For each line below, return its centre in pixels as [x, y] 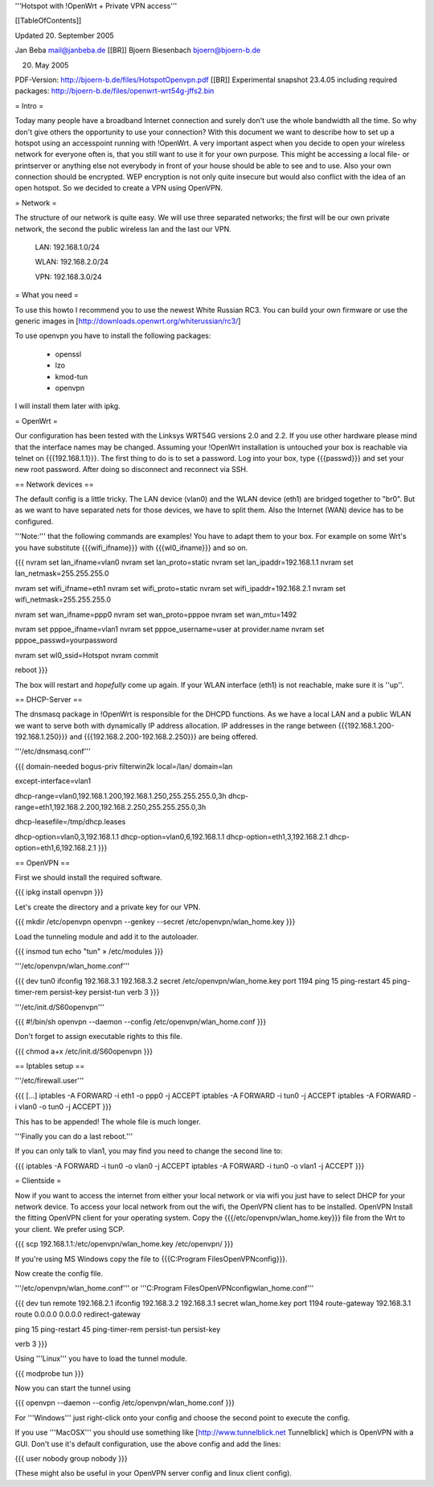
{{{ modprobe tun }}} [49, 1373]
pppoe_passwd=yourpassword [66, 640]
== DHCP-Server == [49, 699]
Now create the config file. [59, 1273]
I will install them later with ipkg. [68, 406]
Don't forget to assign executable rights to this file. [98, 1037]
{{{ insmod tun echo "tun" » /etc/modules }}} [89, 951]
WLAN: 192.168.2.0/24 [72, 262]
